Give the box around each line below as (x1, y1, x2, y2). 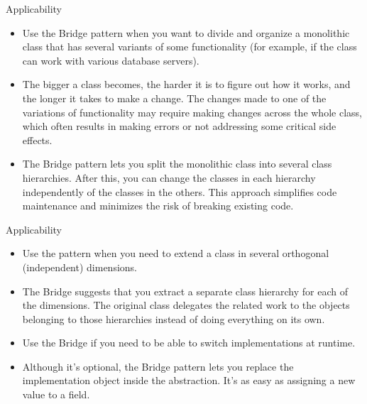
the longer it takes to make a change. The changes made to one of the (22, 90, 327, 105)
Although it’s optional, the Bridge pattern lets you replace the (22, 359, 294, 373)
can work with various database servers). (22, 53, 199, 67)
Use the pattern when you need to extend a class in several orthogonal (22, 246, 329, 261)
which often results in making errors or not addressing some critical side (22, 119, 336, 133)
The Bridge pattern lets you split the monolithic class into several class (22, 156, 332, 171)
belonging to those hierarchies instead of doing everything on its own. (22, 311, 325, 326)
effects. (22, 132, 53, 147)
